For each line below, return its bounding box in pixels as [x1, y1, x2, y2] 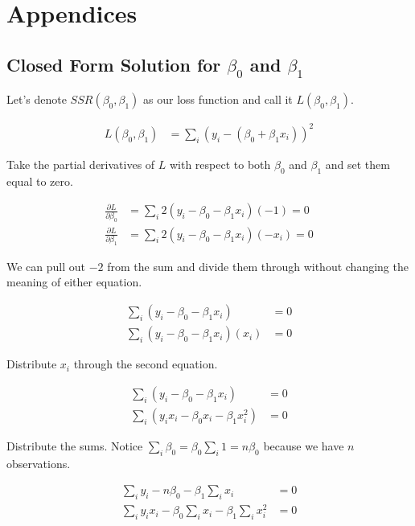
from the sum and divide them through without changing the [107, 257, 409, 274]
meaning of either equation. [6, 273, 142, 290]
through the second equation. [73, 355, 218, 372]
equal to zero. [6, 172, 73, 189]
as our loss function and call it [143, 91, 293, 108]
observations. [6, 454, 71, 471]
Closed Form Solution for [6, 51, 221, 76]
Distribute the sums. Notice [6, 437, 143, 454]
